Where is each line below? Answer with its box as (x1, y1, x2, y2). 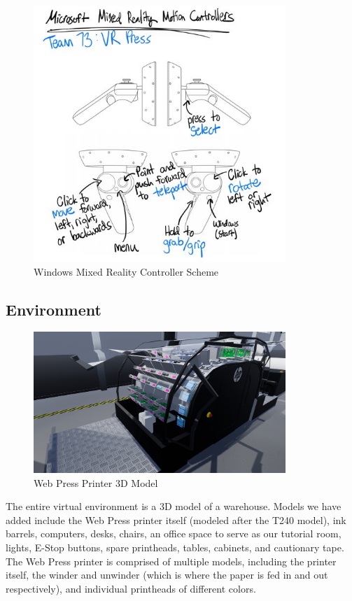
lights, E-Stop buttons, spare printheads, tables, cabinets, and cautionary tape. (6, 539, 344, 554)
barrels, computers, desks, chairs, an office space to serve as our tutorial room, (6, 526, 342, 541)
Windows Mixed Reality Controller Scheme (34, 264, 219, 278)
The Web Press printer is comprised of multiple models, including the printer (6, 553, 337, 568)
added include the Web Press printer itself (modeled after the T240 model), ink (6, 512, 346, 527)
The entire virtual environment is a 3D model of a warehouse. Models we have (6, 499, 342, 514)
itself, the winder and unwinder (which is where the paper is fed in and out (6, 567, 328, 582)
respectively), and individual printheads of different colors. (6, 581, 256, 595)
